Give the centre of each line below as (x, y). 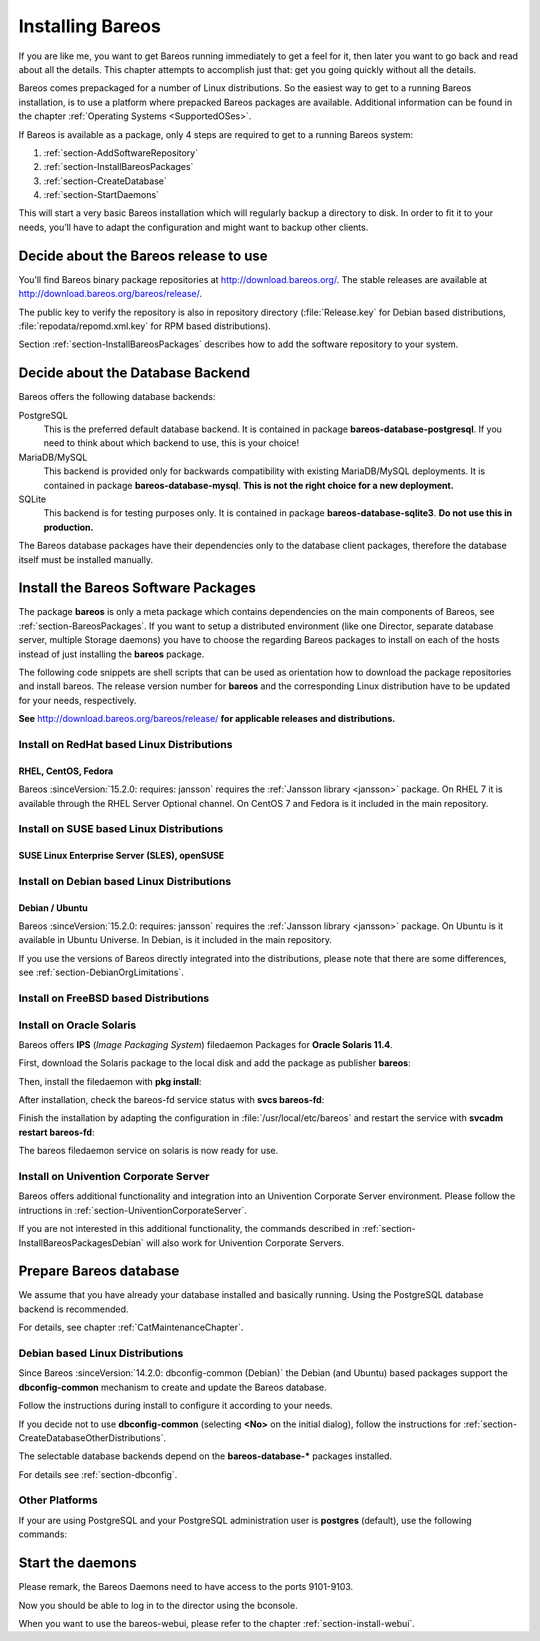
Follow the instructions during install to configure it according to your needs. (176, 1406)
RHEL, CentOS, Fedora (66, 771)
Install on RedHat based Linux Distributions (125, 744)
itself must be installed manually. (86, 559)
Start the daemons (77, 1563)
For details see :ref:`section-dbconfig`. (98, 1474)
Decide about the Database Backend (134, 373)
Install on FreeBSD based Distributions (114, 998)
